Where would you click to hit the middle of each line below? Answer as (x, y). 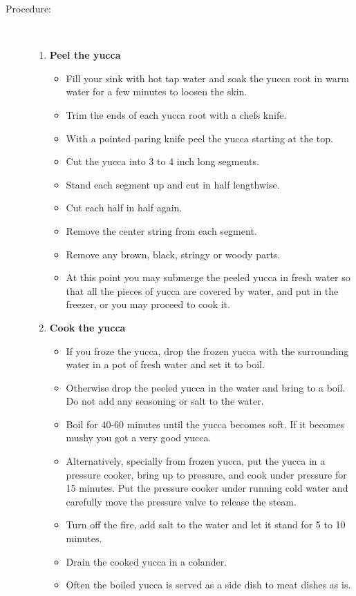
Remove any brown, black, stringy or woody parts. (173, 254)
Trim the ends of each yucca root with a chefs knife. (176, 114)
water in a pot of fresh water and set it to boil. (165, 364)
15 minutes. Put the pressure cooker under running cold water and (207, 488)
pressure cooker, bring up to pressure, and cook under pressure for (206, 474)
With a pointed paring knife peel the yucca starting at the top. (199, 138)
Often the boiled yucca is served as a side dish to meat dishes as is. (208, 585)
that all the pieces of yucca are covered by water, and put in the (202, 290)
